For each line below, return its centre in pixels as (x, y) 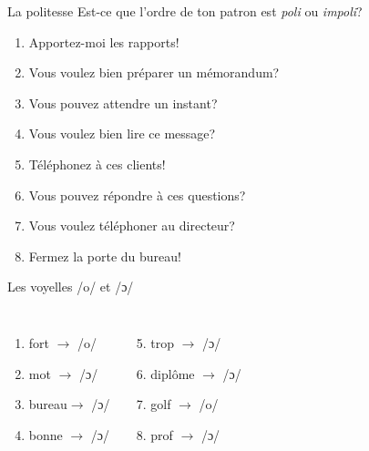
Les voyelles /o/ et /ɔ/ (71, 287)
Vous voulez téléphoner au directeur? (132, 225)
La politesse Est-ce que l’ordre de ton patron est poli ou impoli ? (185, 11)
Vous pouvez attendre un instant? (123, 102)
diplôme (173, 373)
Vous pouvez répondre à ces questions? (137, 195)
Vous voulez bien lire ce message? (122, 133)
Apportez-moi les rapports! (104, 41)
